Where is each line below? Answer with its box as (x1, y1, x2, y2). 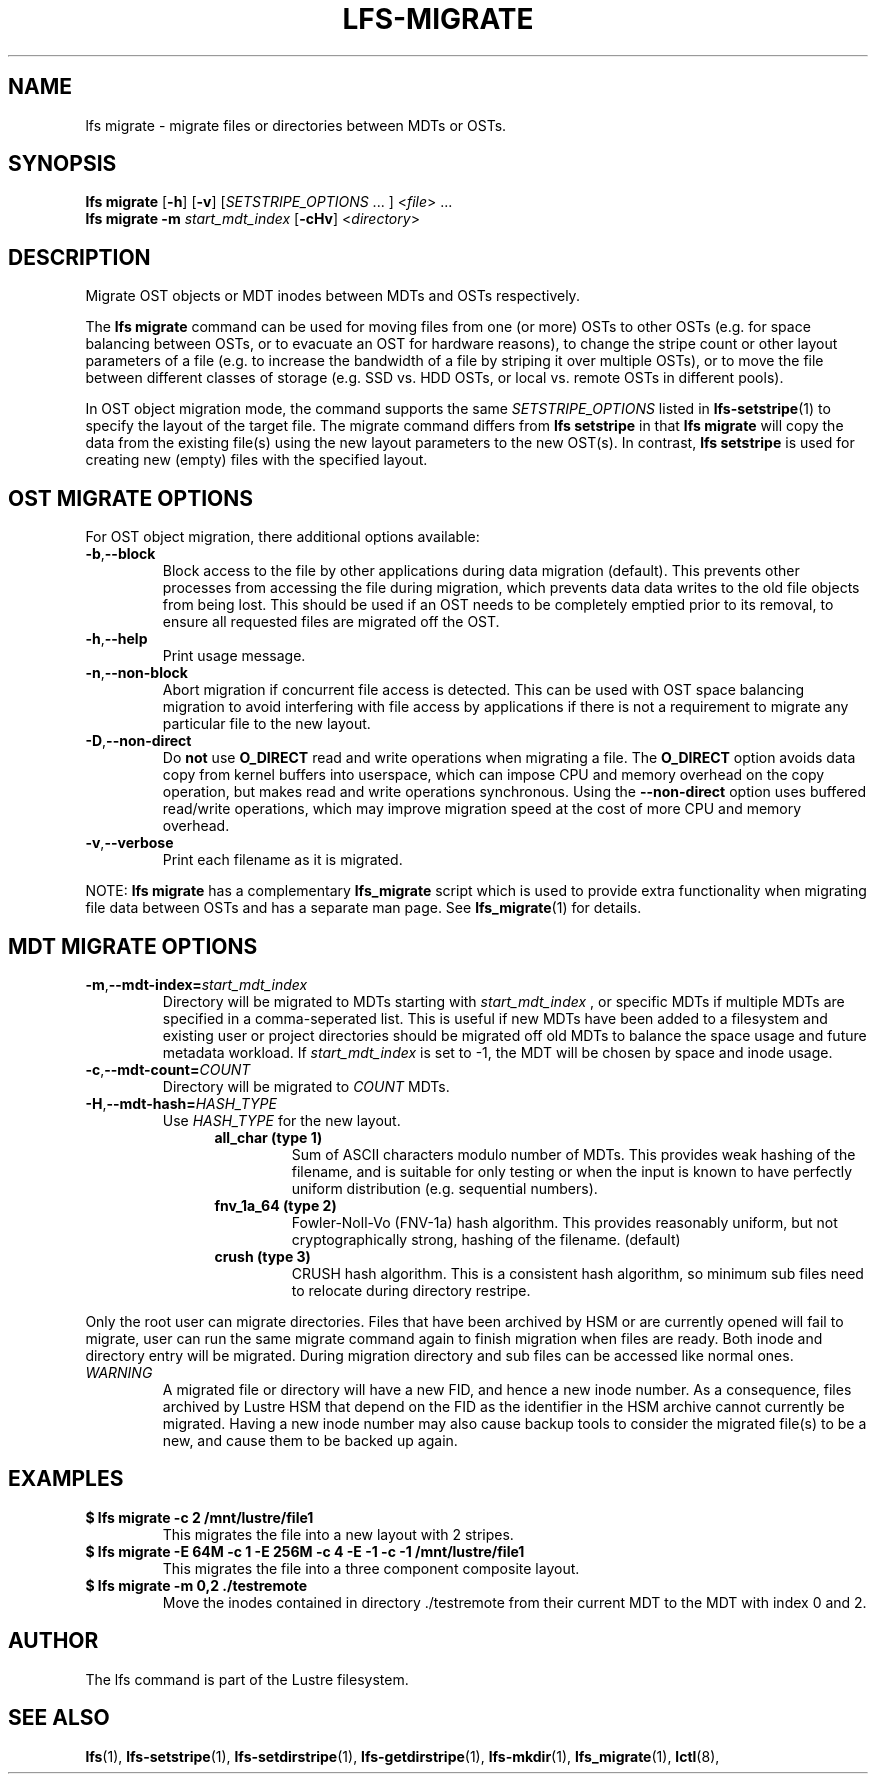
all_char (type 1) (214, 1128, 323, 1146)
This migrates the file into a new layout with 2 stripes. (162, 1525, 514, 1543)
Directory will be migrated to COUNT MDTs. (162, 1077, 450, 1095)
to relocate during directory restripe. (291, 1281, 531, 1299)
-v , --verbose (85, 834, 174, 852)
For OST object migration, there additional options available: (85, 528, 480, 546)
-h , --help (85, 630, 148, 648)
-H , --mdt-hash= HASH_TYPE (85, 1094, 277, 1112)
